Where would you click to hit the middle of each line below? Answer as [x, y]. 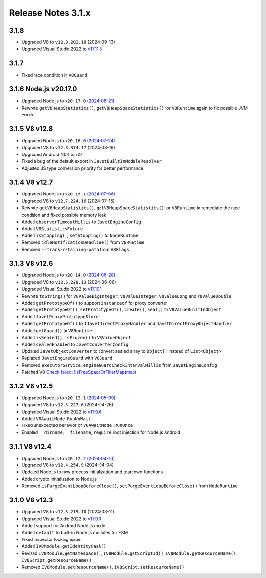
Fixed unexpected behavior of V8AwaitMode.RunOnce [77, 425]
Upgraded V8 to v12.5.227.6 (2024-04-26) [67, 405]
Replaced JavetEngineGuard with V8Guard [67, 358]
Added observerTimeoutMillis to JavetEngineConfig [81, 222]
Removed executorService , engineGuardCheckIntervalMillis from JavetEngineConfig [119, 365]
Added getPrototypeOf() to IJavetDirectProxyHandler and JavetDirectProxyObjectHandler [127, 324]
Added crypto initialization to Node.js [59, 479]
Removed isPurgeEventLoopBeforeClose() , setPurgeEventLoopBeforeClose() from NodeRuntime [130, 486]
